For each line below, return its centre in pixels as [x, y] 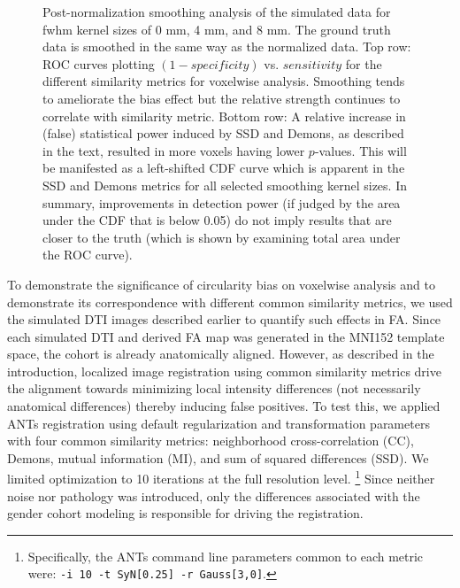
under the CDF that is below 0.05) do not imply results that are [217, 220]
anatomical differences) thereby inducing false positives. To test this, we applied [224, 406]
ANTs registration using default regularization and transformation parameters [218, 423]
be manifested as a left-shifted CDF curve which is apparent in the [224, 168]
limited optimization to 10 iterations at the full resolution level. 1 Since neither [221, 477]
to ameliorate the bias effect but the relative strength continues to [222, 98]
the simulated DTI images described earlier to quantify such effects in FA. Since [224, 319]
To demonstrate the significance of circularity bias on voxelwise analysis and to [221, 284]
